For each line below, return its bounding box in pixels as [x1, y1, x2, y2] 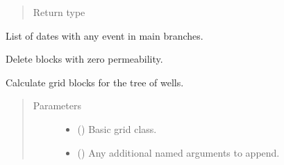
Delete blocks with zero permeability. [6, 52, 163, 66]
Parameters [33, 98, 81, 113]
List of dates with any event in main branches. [6, 28, 203, 42]
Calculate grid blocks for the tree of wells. [6, 74, 184, 89]
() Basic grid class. [77, 121, 157, 136]
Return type [33, 5, 85, 19]
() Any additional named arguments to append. [77, 145, 280, 159]
